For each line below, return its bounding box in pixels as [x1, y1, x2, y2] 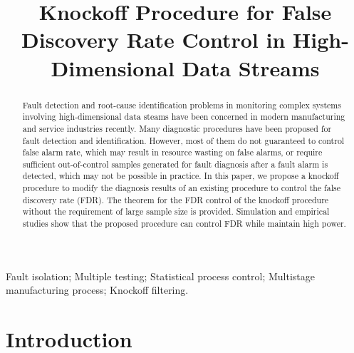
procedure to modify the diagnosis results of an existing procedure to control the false [22, 182, 340, 194]
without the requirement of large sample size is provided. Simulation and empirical [22, 205, 330, 218]
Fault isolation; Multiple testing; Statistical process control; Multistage [6, 268, 315, 283]
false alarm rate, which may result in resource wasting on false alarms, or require [22, 146, 323, 158]
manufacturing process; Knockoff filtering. [6, 282, 189, 297]
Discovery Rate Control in [21, 25, 286, 54]
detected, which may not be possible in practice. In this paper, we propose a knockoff [22, 170, 339, 182]
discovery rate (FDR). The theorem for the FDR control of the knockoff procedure [22, 193, 329, 205]
